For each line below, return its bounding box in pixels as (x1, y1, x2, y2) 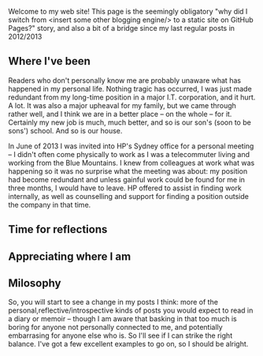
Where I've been (8, 54, 91, 68)
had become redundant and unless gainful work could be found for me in (8, 174, 246, 184)
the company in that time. (8, 200, 91, 209)
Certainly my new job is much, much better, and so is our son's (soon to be (8, 118, 252, 127)
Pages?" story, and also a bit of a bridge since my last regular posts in (8, 24, 235, 32)
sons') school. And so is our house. (8, 126, 123, 135)
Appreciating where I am (8, 249, 131, 263)
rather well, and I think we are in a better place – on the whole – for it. (8, 109, 232, 118)
